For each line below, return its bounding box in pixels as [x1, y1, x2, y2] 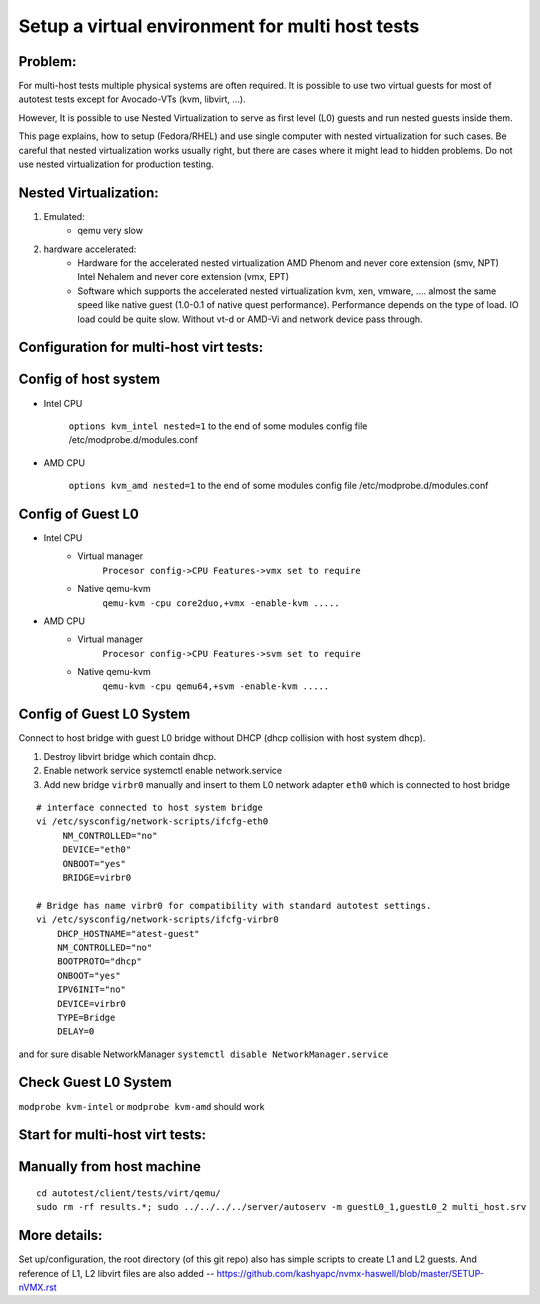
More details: [18, 1227, 103, 1244]
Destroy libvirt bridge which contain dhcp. [43, 750, 217, 762]
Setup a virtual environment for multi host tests [18, 15, 420, 37]
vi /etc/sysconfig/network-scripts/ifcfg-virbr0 [36, 914, 279, 925]
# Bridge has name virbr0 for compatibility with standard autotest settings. [36, 900, 432, 911]
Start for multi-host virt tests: [18, 1126, 207, 1144]
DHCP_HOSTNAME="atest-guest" [56, 928, 200, 939]
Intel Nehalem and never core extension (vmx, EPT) [77, 271, 290, 283]
